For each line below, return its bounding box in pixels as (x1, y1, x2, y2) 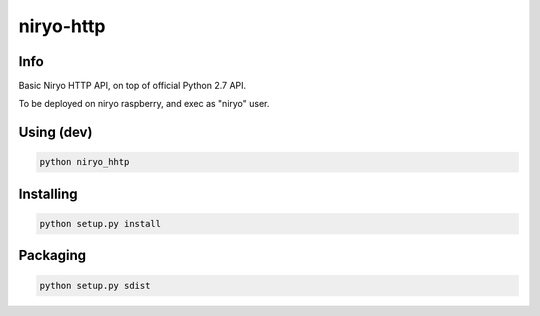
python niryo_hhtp (39, 156, 130, 168)
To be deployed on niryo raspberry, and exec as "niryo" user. (18, 98, 270, 110)
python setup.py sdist (39, 280, 151, 291)
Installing (18, 185, 79, 202)
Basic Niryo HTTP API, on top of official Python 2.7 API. (18, 80, 247, 92)
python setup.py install (39, 218, 162, 230)
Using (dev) (18, 124, 93, 141)
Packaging (18, 247, 87, 264)
